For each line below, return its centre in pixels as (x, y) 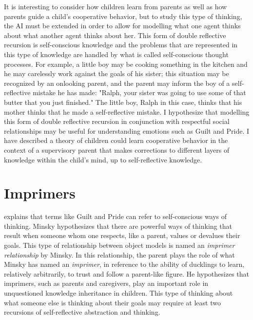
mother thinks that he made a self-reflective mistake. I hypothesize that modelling (127, 111)
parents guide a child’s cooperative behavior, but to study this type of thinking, (123, 16)
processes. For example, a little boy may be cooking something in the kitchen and (126, 64)
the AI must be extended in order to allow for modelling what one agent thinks (122, 26)
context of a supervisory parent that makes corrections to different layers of (117, 150)
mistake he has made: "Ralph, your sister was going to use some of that (139, 92)
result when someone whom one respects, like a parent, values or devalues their (122, 235)
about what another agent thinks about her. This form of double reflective (115, 35)
